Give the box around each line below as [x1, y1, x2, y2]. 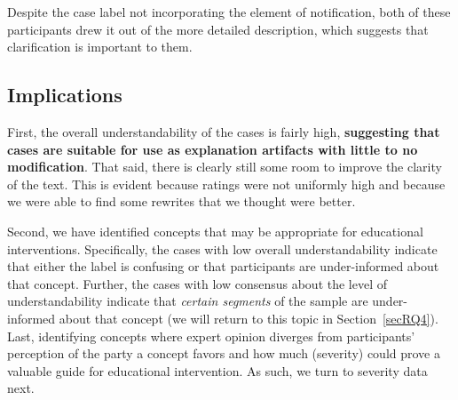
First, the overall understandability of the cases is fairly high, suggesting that [7, 122, 440, 140]
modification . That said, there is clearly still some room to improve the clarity [7, 157, 442, 176]
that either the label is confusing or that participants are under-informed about [7, 257, 439, 276]
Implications [7, 81, 122, 108]
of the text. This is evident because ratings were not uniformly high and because [7, 174, 446, 193]
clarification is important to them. [7, 37, 193, 56]
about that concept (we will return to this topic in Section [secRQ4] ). [59, 308, 438, 327]
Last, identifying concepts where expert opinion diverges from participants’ [7, 326, 415, 345]
